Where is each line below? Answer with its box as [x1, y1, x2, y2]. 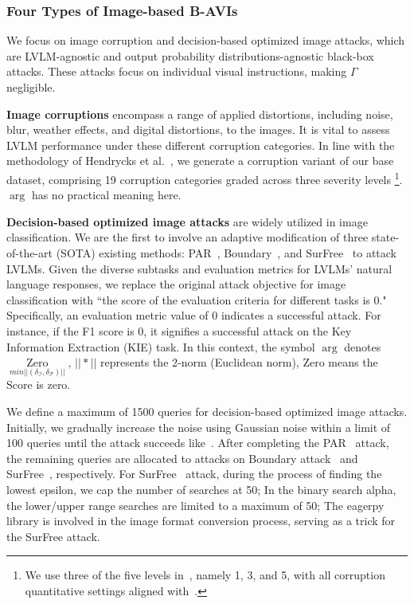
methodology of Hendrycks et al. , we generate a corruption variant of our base [6, 152, 394, 169]
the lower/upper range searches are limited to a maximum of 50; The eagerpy [6, 496, 385, 513]
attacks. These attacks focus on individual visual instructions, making [6, 63, 347, 80]
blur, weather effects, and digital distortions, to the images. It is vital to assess [6, 121, 390, 138]
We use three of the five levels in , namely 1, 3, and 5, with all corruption [25, 567, 385, 583]
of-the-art [6, 245, 53, 261]
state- [371, 229, 400, 245]
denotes [344, 338, 381, 355]
